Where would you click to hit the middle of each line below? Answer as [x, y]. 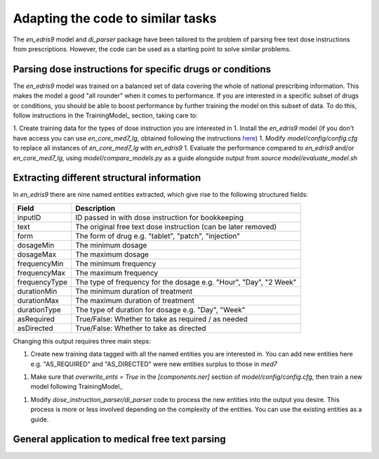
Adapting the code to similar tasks [115, 18]
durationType [39, 309]
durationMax [38, 300]
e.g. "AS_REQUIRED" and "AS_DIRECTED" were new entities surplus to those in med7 [154, 364]
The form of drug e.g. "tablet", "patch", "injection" [158, 235]
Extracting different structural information [107, 178]
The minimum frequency [115, 264]
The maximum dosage [112, 254]
